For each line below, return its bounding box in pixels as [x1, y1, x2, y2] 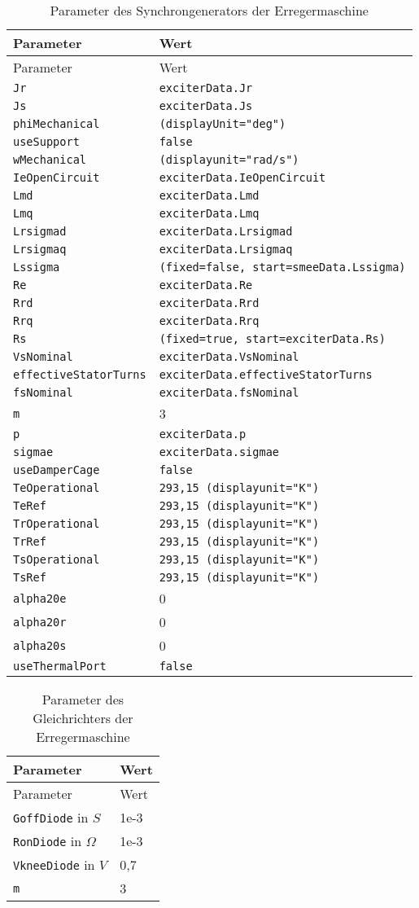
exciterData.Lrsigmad [159, 225, 293, 238]
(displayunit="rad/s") [159, 153, 299, 166]
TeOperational [13, 481, 100, 494]
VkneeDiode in [13, 855, 95, 874]
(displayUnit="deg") [159, 117, 286, 130]
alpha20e [13, 591, 67, 605]
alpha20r [13, 615, 67, 629]
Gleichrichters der [33, 708, 133, 727]
